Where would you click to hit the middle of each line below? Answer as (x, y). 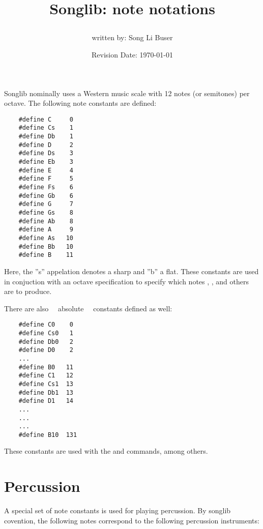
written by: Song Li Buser (132, 37)
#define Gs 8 (46, 212)
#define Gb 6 (46, 196)
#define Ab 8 (46, 221)
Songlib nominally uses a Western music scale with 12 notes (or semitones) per (127, 93)
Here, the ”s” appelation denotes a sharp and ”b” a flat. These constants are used (131, 271)
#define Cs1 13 (46, 384)
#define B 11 (46, 255)
